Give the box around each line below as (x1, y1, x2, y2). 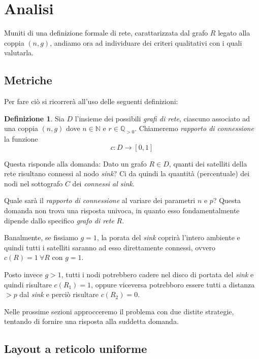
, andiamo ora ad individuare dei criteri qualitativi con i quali (50, 37, 242, 48)
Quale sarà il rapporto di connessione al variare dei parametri (4, 195, 196, 206)
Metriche (4, 72, 52, 88)
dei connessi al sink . (72, 178, 135, 188)
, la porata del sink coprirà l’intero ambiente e (96, 232, 240, 243)
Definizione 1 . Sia (4, 113, 64, 123)
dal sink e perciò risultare (19, 289, 99, 300)
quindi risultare (4, 279, 52, 289)
